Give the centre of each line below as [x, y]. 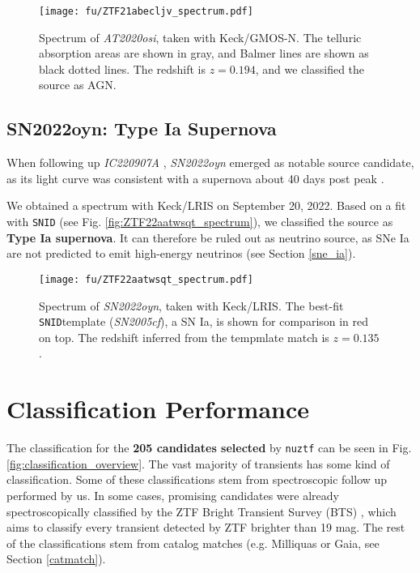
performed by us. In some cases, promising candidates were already [173, 495]
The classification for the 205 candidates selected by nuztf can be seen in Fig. [209, 448]
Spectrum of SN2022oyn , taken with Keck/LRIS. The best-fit [191, 305]
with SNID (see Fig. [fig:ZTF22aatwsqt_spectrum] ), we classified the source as [200, 222]
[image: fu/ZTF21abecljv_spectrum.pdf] [146, 11]
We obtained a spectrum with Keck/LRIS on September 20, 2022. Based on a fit [206, 205]
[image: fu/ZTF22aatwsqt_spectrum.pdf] [146, 279]
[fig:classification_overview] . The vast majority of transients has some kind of [198, 463]
